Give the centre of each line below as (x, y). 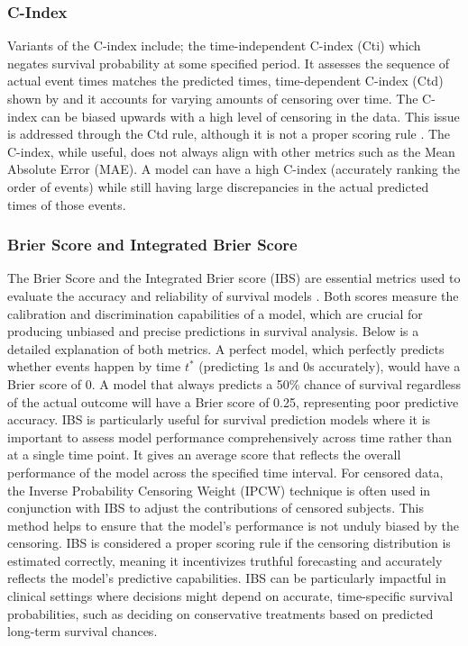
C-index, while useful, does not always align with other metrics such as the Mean (231, 151)
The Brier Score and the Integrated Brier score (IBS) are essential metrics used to (234, 278)
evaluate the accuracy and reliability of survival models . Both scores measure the (233, 295)
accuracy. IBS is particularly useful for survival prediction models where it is (219, 419)
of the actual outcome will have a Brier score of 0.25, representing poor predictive (233, 401)
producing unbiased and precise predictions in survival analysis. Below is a (213, 331)
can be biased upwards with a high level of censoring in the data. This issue (250, 116)
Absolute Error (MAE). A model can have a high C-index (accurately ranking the (234, 169)
